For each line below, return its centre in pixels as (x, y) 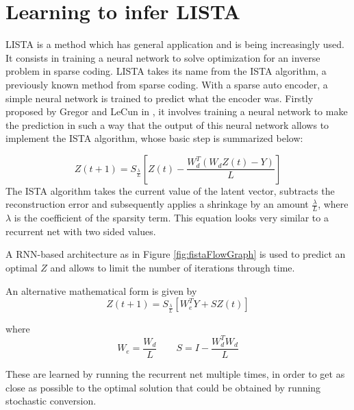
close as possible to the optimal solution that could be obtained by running (163, 387)
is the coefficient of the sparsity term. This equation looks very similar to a (171, 218)
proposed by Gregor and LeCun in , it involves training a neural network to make (177, 111)
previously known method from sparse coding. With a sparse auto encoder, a (167, 84)
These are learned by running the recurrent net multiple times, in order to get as (175, 374)
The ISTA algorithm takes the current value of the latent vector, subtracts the (170, 190)
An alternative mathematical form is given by (101, 290)
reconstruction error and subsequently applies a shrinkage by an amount (157, 204)
